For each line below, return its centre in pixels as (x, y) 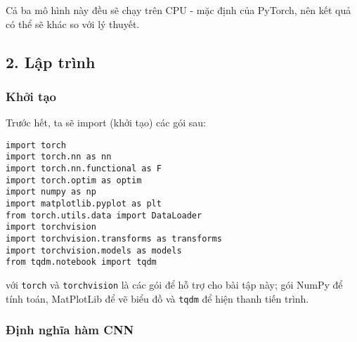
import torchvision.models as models (94, 250)
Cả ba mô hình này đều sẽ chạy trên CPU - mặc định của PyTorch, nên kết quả (178, 10)
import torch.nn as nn (59, 157)
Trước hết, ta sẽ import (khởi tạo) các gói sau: (106, 123)
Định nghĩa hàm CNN (70, 330)
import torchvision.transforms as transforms (114, 239)
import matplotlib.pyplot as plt (84, 204)
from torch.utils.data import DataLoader (104, 215)
